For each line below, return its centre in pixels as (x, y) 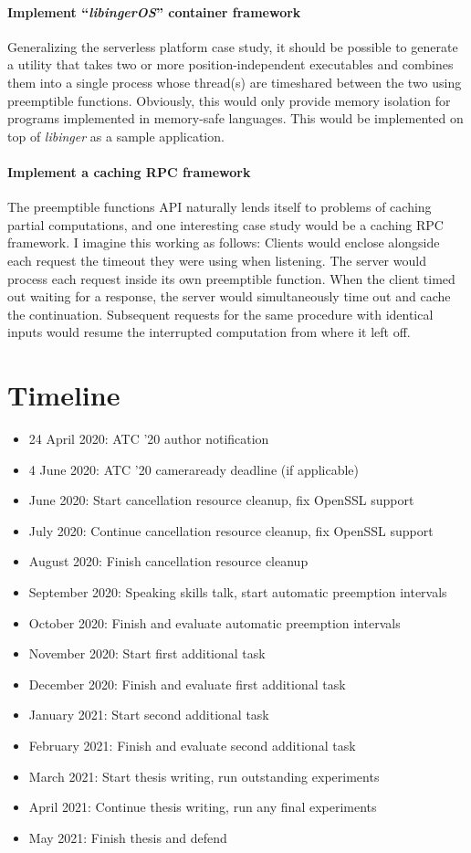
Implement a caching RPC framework (129, 171)
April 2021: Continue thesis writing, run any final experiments (203, 807)
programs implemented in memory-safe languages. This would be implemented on (235, 118)
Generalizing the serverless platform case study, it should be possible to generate (233, 46)
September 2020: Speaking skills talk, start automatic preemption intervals (238, 592)
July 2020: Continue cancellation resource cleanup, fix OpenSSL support (231, 530)
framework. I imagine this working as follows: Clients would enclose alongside (224, 242)
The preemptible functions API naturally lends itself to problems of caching (220, 207)
